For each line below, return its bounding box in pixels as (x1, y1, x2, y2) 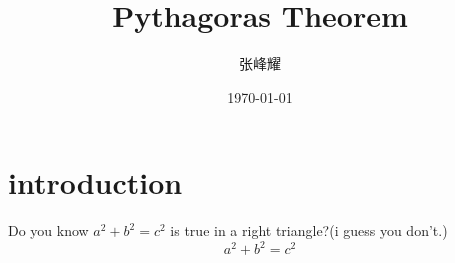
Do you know (8, 220, 89, 241)
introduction (8, 162, 183, 203)
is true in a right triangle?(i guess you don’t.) (170, 220, 448, 241)
